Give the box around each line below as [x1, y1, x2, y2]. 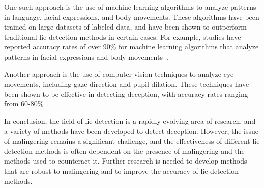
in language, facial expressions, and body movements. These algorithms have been [4, 11, 259, 22]
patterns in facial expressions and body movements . [4, 51, 168, 62]
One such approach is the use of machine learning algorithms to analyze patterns [4, 2, 256, 12]
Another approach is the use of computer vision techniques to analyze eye [4, 68, 234, 79]
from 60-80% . [4, 98, 49, 109]
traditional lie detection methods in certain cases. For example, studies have [4, 31, 241, 42]
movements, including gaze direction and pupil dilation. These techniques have [4, 78, 249, 89]
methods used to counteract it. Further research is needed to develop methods [4, 155, 247, 166]
